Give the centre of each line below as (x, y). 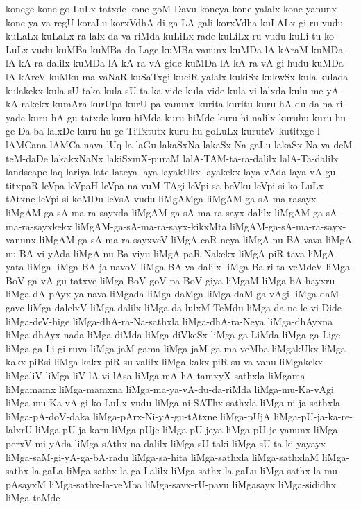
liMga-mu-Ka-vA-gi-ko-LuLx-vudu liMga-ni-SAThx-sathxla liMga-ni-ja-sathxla (173, 403)
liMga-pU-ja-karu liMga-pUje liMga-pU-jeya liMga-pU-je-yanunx (173, 430)
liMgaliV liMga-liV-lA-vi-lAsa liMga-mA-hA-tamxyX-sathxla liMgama (156, 376)
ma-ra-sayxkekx (39, 226)
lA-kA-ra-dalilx (38, 63)
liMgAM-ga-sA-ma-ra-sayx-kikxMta (151, 226)
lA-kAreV (26, 76)
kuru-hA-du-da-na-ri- (301, 104)
